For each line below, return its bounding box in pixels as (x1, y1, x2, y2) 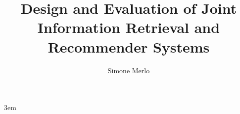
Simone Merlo (107, 65, 150, 75)
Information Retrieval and (37, 17, 220, 37)
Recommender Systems (48, 36, 210, 57)
